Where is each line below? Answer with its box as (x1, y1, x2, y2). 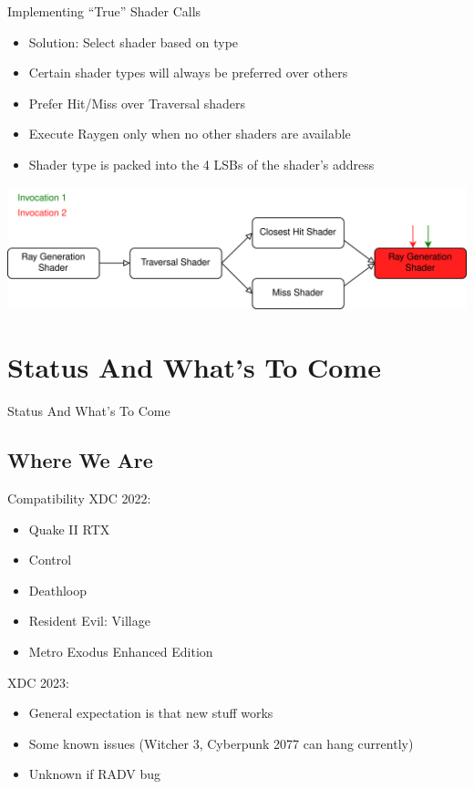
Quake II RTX (28, 519, 110, 538)
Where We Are (7, 446, 153, 474)
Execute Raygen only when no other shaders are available (28, 124, 351, 143)
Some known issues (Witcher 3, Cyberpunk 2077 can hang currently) (28, 733, 414, 753)
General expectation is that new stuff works (28, 703, 273, 722)
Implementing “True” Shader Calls (7, 2, 201, 20)
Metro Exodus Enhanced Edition (28, 641, 213, 660)
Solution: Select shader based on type (28, 32, 239, 51)
